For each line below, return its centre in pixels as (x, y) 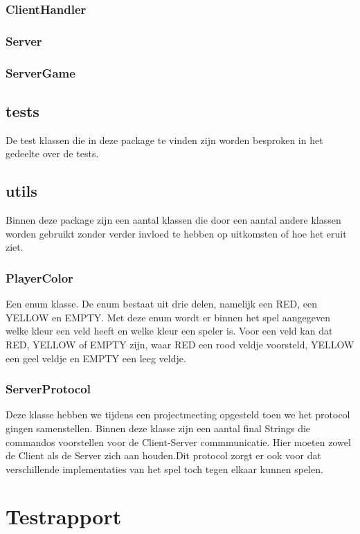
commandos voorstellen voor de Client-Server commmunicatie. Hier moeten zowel (178, 442)
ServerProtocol (48, 389)
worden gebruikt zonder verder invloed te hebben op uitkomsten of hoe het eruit (176, 233)
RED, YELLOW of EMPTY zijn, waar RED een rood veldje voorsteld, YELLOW (180, 344)
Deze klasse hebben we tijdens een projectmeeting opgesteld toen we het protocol (178, 415)
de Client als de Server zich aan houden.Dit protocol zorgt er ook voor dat (163, 455)
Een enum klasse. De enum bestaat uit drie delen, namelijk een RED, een (161, 304)
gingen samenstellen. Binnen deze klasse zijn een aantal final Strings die (158, 428)
